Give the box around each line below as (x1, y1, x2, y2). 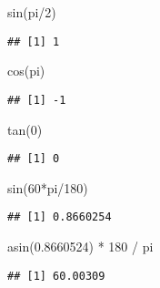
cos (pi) (7, 61, 45, 80)
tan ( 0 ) (7, 119, 43, 139)
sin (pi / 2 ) (7, 3, 56, 21)
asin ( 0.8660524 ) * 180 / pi (7, 237, 154, 255)
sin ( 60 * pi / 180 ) (7, 178, 88, 197)
